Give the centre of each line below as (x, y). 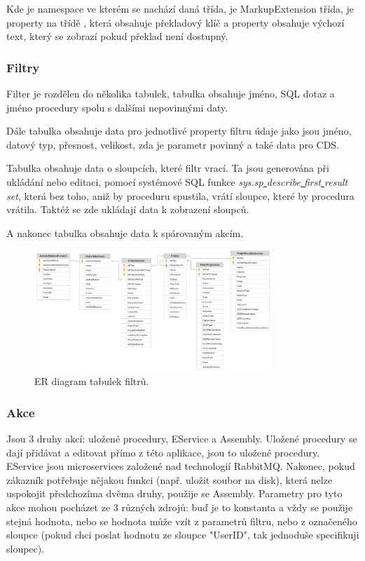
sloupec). (26, 548)
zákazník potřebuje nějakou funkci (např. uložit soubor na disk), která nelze (170, 479)
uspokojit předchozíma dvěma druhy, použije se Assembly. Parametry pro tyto (174, 493)
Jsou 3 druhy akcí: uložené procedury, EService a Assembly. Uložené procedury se (182, 438)
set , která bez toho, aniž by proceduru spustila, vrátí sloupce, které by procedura (180, 195)
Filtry (23, 67)
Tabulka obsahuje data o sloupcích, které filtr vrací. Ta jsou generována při (168, 168)
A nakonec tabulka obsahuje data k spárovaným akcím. (125, 232)
